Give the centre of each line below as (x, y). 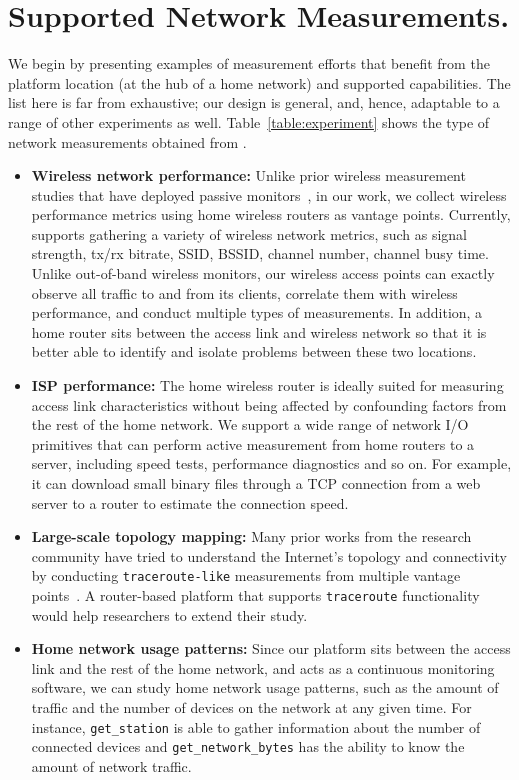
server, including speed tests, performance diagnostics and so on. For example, (271, 463)
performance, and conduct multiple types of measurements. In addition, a (257, 312)
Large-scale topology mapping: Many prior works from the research (251, 536)
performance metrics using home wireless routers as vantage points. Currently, (271, 214)
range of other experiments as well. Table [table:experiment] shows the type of (249, 121)
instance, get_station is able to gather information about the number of (256, 726)
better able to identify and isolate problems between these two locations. (254, 351)
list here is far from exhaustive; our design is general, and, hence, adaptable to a (254, 102)
